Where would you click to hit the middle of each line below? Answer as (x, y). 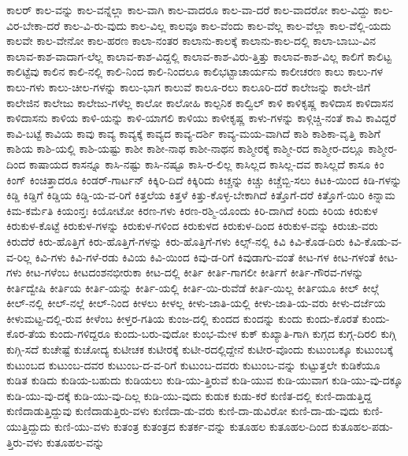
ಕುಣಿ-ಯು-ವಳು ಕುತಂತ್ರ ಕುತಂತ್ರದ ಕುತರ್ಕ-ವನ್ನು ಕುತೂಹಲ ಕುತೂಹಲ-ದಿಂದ (191, 426)
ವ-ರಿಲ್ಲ (19, 256)
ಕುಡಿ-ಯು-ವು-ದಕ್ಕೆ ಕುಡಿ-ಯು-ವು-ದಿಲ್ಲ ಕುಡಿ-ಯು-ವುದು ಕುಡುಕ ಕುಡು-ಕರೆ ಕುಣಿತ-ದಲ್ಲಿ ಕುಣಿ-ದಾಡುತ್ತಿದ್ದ (189, 395)
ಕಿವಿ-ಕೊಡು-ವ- (375, 241)
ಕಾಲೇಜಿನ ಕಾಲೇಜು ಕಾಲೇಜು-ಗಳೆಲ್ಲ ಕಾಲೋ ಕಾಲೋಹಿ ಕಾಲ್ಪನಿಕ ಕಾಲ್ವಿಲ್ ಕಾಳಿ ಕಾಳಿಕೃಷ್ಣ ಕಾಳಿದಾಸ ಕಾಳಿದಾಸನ (200, 102)
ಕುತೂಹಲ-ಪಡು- (362, 426)
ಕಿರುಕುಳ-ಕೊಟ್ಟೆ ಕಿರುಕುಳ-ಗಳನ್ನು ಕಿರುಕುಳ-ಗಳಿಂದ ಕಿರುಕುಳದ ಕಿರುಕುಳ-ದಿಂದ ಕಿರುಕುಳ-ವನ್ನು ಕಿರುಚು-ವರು (192, 226)
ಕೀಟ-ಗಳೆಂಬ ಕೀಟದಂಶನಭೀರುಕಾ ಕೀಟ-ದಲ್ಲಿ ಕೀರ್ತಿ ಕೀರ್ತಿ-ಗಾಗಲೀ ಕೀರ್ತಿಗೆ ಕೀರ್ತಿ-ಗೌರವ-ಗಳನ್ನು (195, 272)
